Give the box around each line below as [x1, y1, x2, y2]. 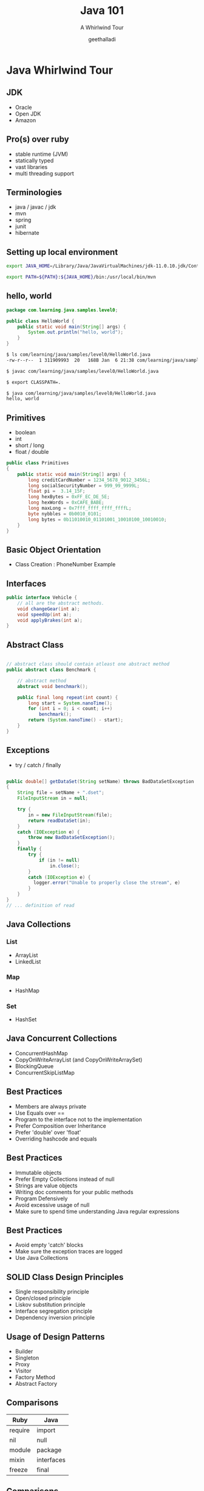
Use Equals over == [15, 1109, 65, 1116]
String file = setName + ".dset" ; [17, 790, 104, 796]
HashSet [15, 1016, 37, 1023]
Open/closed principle [15, 1295, 71, 1302]
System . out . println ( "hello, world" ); [28, 329, 123, 335]
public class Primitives [6, 460, 69, 466]
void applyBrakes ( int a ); [17, 617, 83, 624]
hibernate [15, 229, 39, 237]
